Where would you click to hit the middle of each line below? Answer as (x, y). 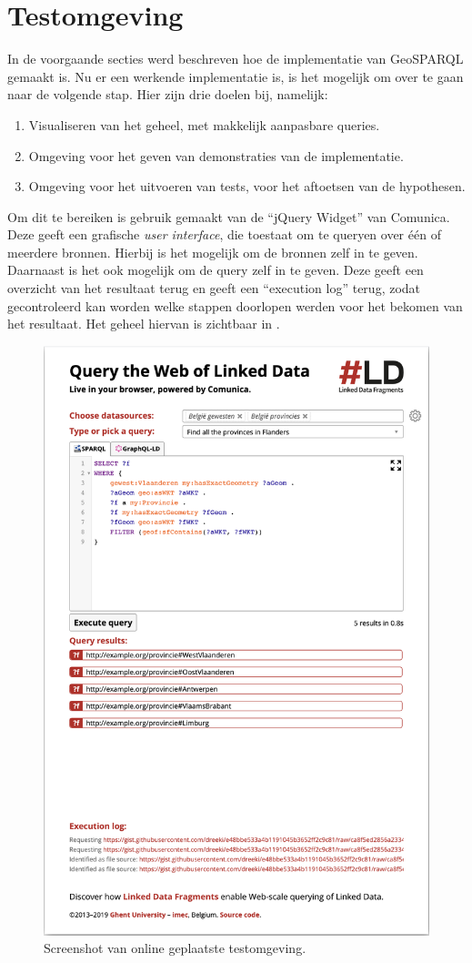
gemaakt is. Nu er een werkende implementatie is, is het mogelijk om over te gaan (236, 76)
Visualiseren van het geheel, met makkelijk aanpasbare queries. (204, 124)
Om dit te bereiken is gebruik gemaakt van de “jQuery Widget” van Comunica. (229, 216)
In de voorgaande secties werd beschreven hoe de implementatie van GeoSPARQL (236, 59)
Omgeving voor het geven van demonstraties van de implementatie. (216, 155)
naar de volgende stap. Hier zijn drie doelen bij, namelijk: (168, 94)
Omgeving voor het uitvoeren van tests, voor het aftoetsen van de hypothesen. (247, 186)
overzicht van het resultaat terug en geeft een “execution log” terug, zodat (214, 288)
